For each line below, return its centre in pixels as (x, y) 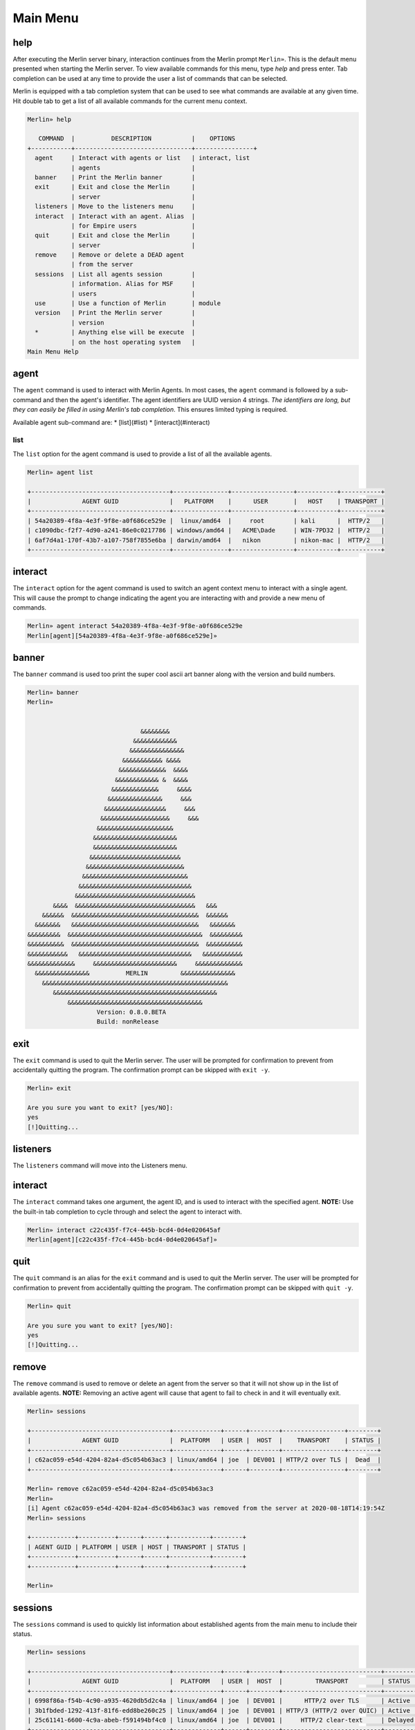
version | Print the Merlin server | (115, 313)
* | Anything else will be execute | (115, 333)
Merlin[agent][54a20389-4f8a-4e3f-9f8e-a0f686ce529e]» (122, 636)
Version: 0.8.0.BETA (131, 1012)
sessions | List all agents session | (115, 274)
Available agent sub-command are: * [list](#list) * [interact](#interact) (111, 422)
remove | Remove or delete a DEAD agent (110, 255)
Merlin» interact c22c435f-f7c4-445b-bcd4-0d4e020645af (124, 1230)
